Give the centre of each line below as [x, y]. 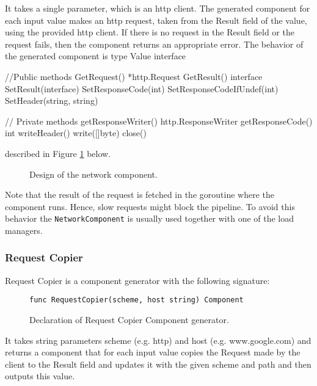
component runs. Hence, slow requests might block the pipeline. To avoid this [150, 206]
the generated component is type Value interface [96, 56]
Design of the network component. [93, 174]
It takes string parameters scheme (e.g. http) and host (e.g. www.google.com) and [158, 340]
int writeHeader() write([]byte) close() [76, 133]
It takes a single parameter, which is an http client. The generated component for [158, 8]
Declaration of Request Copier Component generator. [129, 320]
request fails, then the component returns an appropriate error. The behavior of [154, 44]
